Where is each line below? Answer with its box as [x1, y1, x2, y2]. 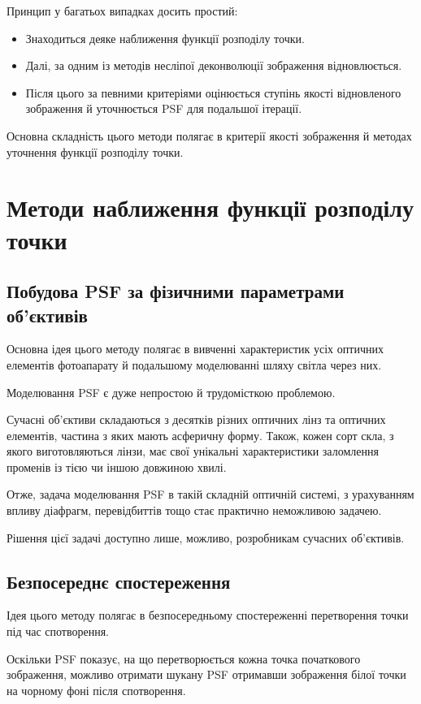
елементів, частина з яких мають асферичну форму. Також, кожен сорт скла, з [7, 426, 394, 443]
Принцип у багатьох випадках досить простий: [7, 2, 238, 19]
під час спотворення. [7, 623, 109, 640]
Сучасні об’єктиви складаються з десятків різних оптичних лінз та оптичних [7, 411, 386, 428]
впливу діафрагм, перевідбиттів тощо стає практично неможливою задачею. [7, 502, 382, 519]
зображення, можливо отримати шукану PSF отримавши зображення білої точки [7, 666, 406, 683]
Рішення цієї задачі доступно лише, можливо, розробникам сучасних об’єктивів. [7, 529, 405, 546]
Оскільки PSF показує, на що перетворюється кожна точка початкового [7, 650, 361, 667]
